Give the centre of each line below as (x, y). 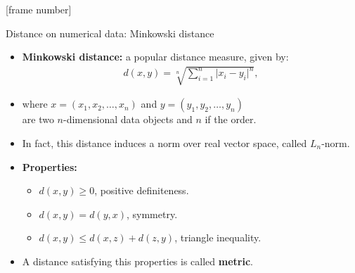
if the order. (231, 119)
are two (38, 119)
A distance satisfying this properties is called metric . (137, 261)
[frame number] (39, 9)
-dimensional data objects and (128, 119)
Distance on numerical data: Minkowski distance (110, 33)
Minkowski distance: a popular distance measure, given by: (155, 57)
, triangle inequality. (218, 237)
